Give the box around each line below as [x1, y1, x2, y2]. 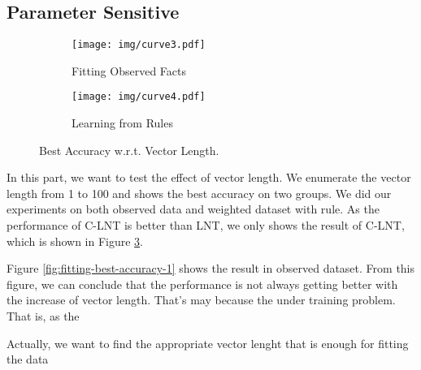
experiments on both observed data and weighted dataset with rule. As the [7, 200, 380, 217]
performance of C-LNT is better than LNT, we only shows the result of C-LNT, [7, 217, 405, 234]
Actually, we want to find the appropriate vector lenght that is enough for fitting [7, 334, 409, 351]
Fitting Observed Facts [72, 62, 186, 79]
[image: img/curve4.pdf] [72, 91, 206, 103]
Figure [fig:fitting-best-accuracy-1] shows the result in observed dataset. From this [7, 260, 415, 277]
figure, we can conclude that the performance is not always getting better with [7, 275, 398, 292]
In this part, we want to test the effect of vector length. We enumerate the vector [7, 169, 411, 186]
